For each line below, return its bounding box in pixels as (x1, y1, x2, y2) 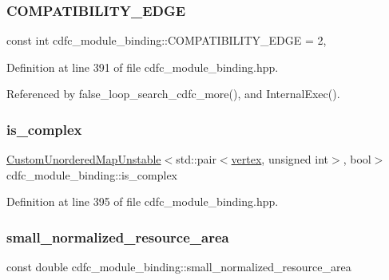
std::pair (176, 151, 216, 168)
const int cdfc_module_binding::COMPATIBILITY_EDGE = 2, (6, 32, 327, 49)
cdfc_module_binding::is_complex (6, 166, 178, 183)
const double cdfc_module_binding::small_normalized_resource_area (6, 258, 351, 275)
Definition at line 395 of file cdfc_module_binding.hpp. (6, 193, 279, 210)
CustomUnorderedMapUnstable (6, 151, 161, 168)
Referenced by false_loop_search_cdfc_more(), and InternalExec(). (6, 85, 340, 102)
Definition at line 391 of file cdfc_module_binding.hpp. (6, 58, 279, 75)
